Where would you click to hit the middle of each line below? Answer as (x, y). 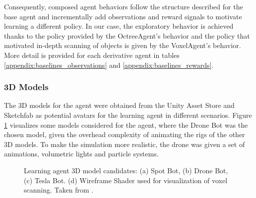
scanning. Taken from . (59, 190)
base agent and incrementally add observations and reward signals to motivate (123, 16)
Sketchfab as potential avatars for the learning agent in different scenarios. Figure (128, 115)
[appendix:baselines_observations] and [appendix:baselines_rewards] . (109, 65)
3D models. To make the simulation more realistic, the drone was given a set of (125, 144)
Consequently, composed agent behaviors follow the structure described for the (124, 6)
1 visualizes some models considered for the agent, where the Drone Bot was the (126, 124)
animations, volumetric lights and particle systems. (81, 154)
